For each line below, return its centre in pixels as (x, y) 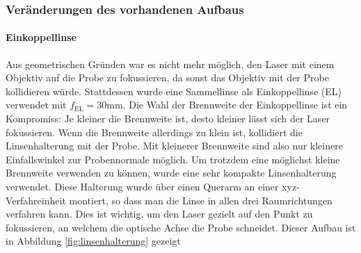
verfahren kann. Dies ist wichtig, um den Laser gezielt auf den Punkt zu (159, 214)
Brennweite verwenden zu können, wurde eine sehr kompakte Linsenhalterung (171, 173)
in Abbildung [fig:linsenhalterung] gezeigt (93, 241)
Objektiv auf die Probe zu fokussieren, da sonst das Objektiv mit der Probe (167, 77)
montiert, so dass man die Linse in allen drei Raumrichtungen (201, 200)
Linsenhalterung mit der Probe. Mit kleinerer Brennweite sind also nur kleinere (174, 146)
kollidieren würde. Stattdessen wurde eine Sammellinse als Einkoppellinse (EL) (174, 91)
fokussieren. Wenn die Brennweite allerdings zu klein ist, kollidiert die (154, 132)
